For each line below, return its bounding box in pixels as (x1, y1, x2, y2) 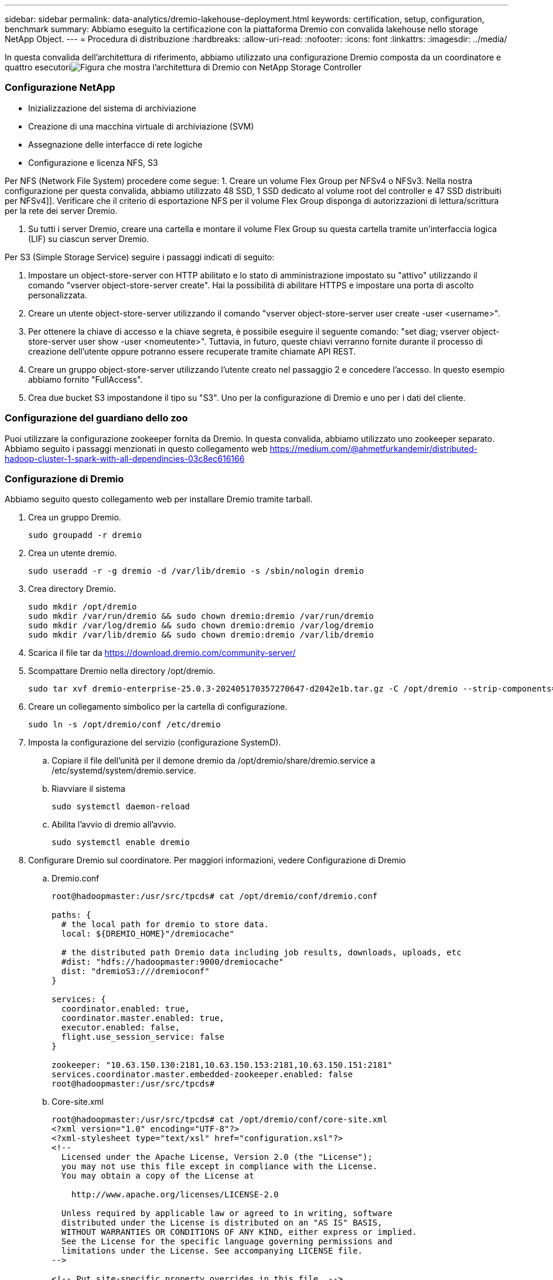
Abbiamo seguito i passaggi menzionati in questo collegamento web (5, 443, 268, 454)
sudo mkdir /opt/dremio (28, 602, 137, 612)
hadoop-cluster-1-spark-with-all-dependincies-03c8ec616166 (5, 453, 245, 464)
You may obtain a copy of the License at (61, 1171, 254, 1181)
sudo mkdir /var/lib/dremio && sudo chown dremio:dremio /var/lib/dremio (28, 630, 374, 640)
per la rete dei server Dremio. (5, 205, 118, 216)
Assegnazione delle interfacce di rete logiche (28, 139, 203, 149)
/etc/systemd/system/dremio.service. (52, 765, 196, 776)
